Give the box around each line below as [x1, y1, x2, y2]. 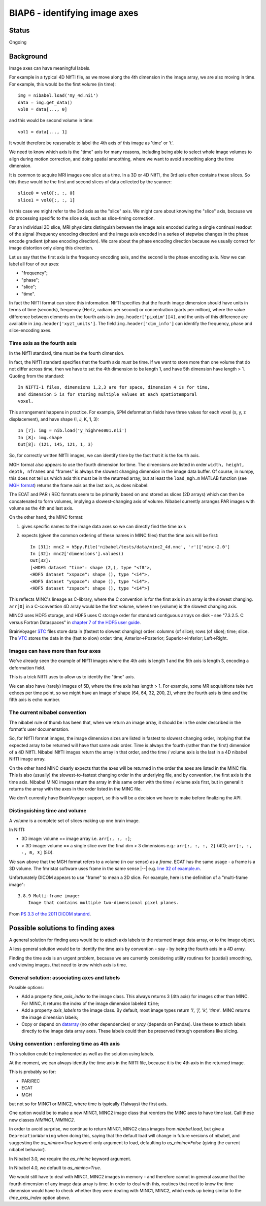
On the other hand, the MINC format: [9, 514, 84, 520]
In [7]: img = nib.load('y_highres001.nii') [18, 428, 128, 433]
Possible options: [9, 985, 44, 991]
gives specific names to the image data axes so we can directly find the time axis [21, 523, 186, 529]
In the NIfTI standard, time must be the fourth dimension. [9, 350, 125, 356]
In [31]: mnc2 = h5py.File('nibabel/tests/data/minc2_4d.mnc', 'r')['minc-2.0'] [30, 544, 231, 549]
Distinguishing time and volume [9, 807, 87, 814]
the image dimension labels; [21, 1014, 79, 1020]
